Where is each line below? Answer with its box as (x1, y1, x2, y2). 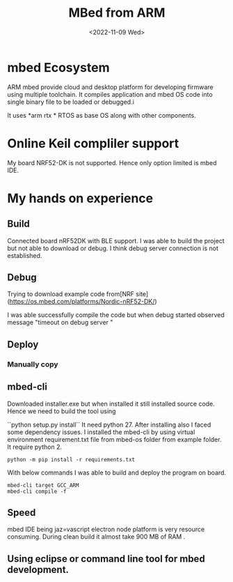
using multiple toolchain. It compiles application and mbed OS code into (7, 90, 214, 98)
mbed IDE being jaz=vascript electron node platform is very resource (7, 525, 205, 534)
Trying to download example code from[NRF (7, 290, 134, 298)
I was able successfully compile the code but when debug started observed (7, 311, 225, 319)
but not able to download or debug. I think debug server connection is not (7, 244, 219, 252)
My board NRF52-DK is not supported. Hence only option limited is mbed (7, 158, 217, 167)
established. (7, 251, 42, 259)
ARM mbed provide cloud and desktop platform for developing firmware (7, 82, 214, 91)
